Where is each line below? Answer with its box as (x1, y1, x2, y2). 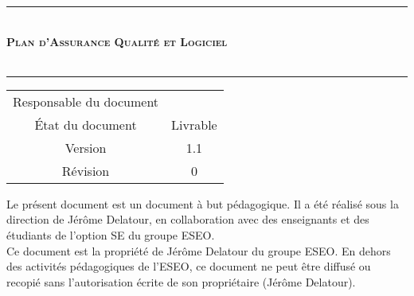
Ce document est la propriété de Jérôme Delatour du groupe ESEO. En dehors (6, 242, 391, 259)
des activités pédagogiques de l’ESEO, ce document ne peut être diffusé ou (6, 258, 371, 275)
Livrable (171, 115, 217, 134)
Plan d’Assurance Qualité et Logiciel (6, 33, 228, 49)
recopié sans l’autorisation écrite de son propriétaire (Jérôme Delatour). (6, 273, 356, 290)
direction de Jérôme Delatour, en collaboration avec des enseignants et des (6, 211, 369, 228)
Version (64, 138, 107, 157)
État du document (34, 115, 137, 134)
